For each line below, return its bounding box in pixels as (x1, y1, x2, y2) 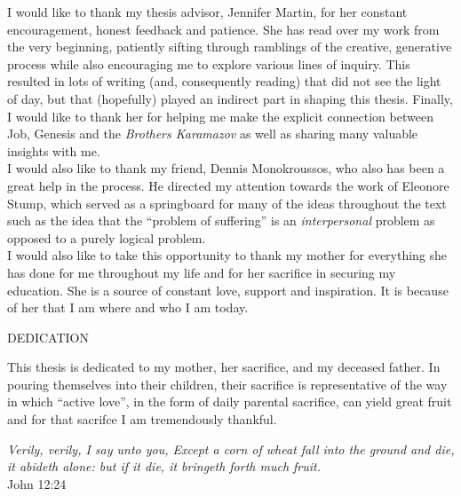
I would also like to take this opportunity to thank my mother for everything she (7, 246, 448, 264)
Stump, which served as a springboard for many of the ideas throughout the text (7, 193, 447, 212)
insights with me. (7, 141, 100, 160)
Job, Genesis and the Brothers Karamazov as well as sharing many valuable (7, 124, 418, 143)
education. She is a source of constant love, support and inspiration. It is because (7, 280, 449, 299)
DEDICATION (7, 327, 89, 346)
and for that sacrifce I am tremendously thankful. (7, 410, 277, 429)
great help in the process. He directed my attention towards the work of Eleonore (7, 176, 449, 194)
